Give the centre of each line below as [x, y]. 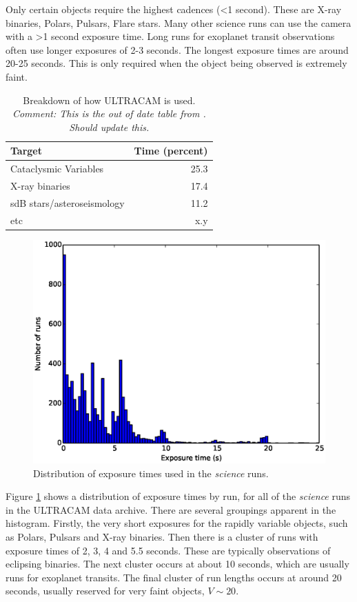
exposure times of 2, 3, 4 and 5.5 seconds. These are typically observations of [168, 550]
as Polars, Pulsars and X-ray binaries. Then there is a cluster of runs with [162, 536]
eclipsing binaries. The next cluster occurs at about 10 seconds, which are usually [177, 564]
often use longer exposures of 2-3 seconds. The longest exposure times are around [177, 49]
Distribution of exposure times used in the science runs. [151, 473]
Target [27, 151]
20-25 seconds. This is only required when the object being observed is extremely [176, 63]
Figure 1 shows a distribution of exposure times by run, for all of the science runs [178, 496]
